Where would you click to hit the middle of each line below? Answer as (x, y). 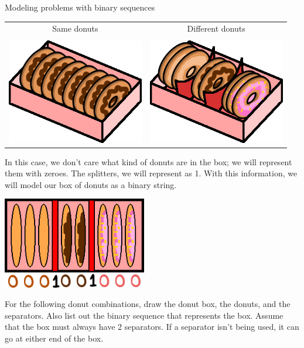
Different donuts (216, 28)
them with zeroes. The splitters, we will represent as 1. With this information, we (151, 173)
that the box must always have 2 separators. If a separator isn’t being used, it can (152, 327)
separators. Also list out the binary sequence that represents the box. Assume (144, 315)
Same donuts (75, 28)
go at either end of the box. (54, 338)
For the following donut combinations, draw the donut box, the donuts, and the (148, 304)
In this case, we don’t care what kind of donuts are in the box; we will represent (148, 161)
